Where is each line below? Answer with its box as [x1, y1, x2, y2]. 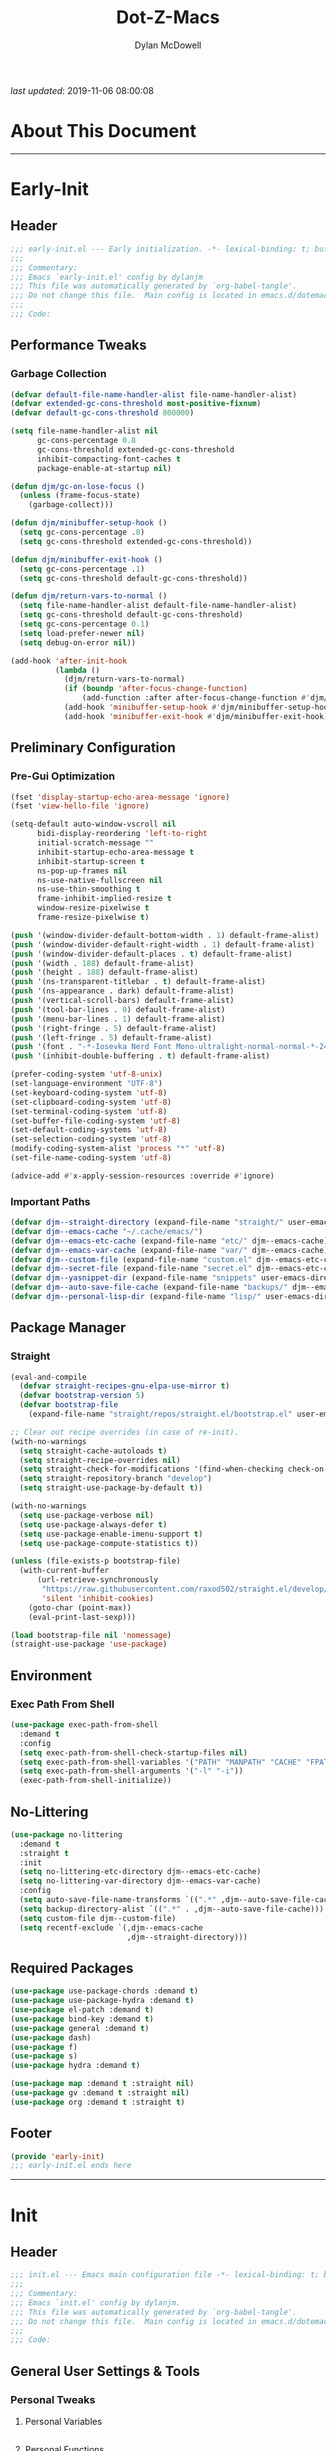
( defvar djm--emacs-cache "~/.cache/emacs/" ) [10, 1226, 203, 1236]
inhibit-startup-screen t [36, 856, 145, 866]
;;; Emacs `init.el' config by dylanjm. [10, 2297, 182, 2308]
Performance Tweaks [10, 337, 147, 354]
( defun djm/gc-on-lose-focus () [10, 481, 145, 491]
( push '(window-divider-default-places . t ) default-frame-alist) [10, 949, 293, 959]
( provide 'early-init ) [10, 2151, 105, 2161]
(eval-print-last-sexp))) [28, 1612, 137, 1622]
